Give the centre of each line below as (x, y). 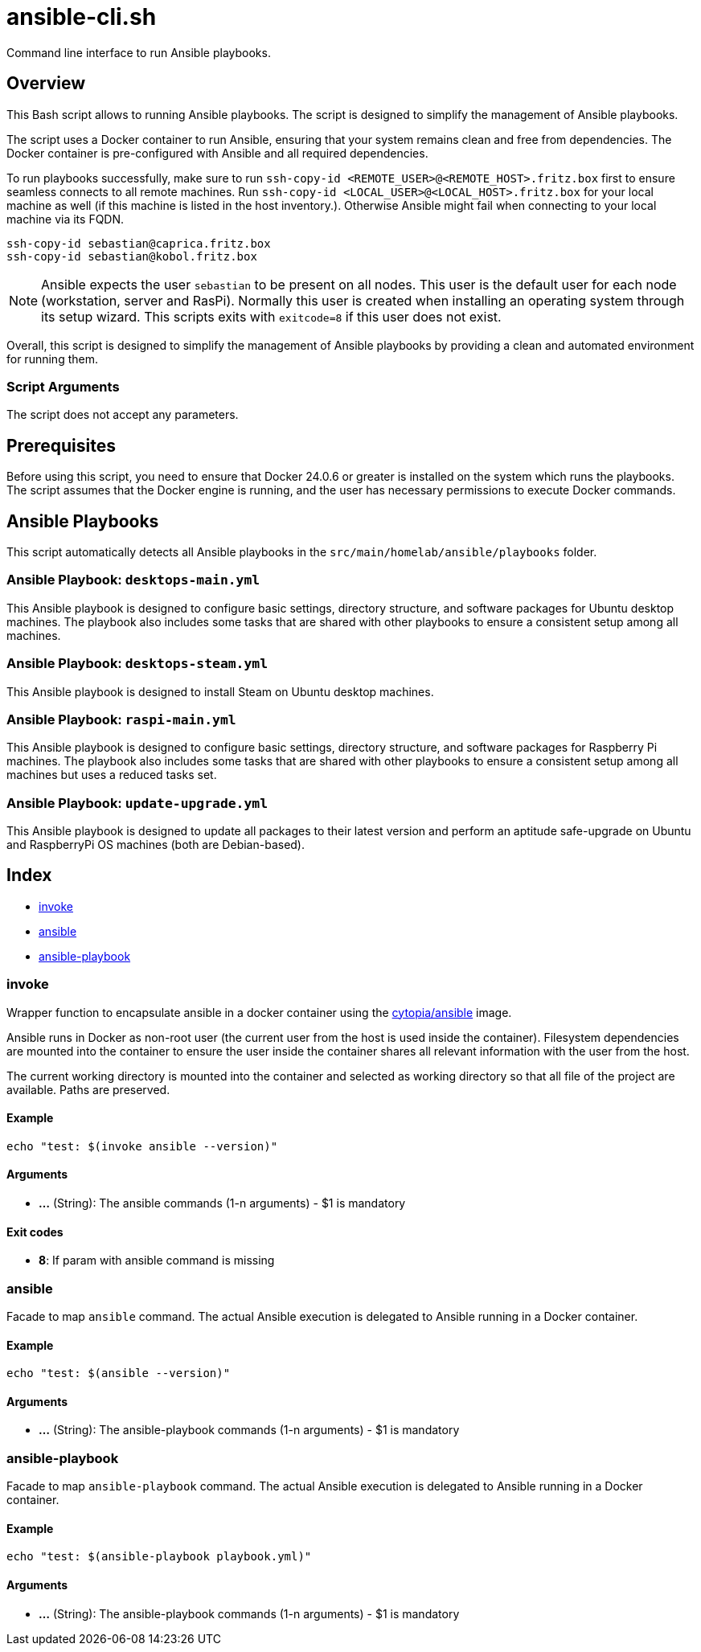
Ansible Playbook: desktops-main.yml (133, 580)
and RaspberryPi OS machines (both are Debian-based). (156, 845)
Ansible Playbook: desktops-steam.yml (137, 664)
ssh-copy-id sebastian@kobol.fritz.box (132, 256)
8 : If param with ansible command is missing (157, 1261)
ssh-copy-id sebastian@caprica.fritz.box (139, 243)
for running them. (52, 359)
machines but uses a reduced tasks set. (112, 775)
